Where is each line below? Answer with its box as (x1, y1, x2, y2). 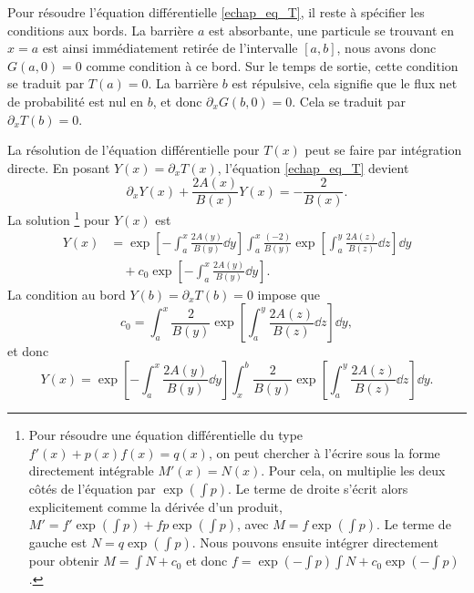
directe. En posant (7, 158, 110, 177)
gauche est (28, 533, 88, 552)
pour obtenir (28, 551, 99, 570)
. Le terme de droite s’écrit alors (228, 478, 408, 497)
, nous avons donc (336, 38, 437, 57)
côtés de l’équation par (28, 478, 156, 497)
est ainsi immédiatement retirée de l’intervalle (42, 38, 298, 57)
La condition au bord (7, 284, 126, 303)
